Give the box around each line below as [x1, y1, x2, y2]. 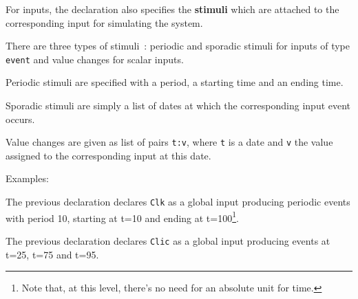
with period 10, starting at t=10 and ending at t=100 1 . [6, 208, 239, 225]
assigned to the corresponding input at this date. [6, 148, 211, 162]
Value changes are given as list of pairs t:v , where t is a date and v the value [6, 135, 333, 149]
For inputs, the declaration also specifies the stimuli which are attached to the [6, 2, 339, 16]
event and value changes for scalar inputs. [6, 52, 184, 66]
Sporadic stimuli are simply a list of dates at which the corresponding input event [6, 98, 351, 113]
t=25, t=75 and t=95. [6, 247, 99, 261]
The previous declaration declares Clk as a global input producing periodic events [6, 195, 350, 209]
